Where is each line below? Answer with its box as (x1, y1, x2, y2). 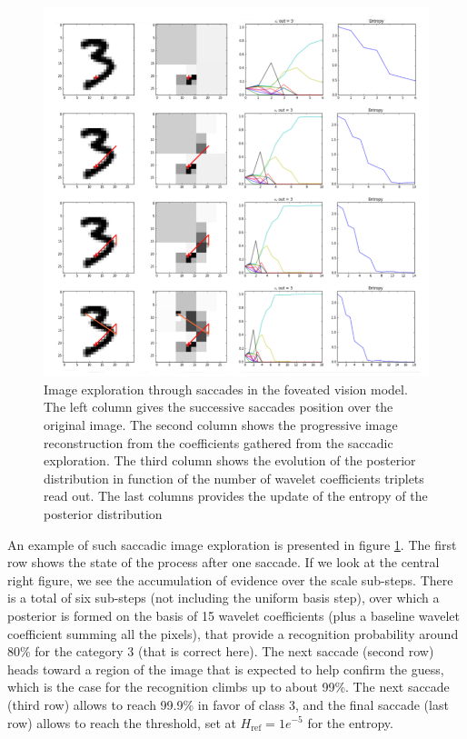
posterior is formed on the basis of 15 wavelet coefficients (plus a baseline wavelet (7, 605, 460, 624)
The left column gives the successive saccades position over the (44, 397, 393, 416)
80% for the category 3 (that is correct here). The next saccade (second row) (7, 642, 434, 661)
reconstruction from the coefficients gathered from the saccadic (44, 433, 393, 452)
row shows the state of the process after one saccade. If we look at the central (7, 553, 440, 572)
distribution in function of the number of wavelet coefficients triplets (44, 468, 424, 487)
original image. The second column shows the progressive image (44, 415, 398, 434)
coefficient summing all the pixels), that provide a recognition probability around (7, 624, 459, 643)
